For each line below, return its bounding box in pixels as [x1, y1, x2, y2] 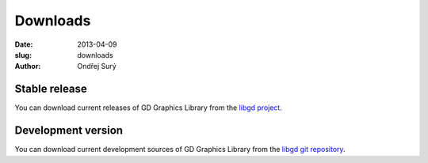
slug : [14, 50, 32, 59]
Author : [14, 62, 41, 71]
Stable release [14, 82, 87, 96]
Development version [14, 123, 123, 138]
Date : [14, 40, 33, 49]
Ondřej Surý [77, 62, 117, 71]
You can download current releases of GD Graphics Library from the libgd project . [14, 103, 283, 112]
